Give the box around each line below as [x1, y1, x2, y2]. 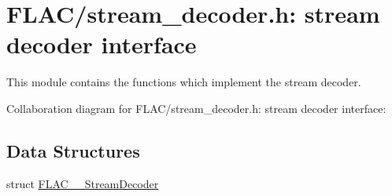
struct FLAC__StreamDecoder [6, 175, 159, 191]
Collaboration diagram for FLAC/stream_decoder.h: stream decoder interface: [6, 100, 386, 116]
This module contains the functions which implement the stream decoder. [6, 74, 361, 90]
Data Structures [6, 138, 140, 162]
